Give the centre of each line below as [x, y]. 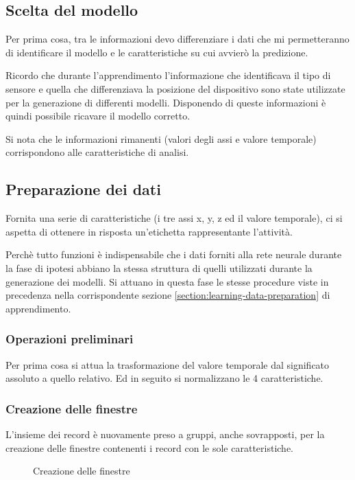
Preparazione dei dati [83, 189]
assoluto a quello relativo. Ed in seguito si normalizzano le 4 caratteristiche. [164, 378]
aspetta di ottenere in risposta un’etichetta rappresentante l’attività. [149, 231]
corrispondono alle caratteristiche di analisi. [97, 152]
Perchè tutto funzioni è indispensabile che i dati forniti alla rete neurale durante [174, 254]
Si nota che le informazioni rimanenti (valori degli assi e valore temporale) [161, 138]
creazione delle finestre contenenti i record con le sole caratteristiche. [150, 447]
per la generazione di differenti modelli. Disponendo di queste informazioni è [166, 102]
